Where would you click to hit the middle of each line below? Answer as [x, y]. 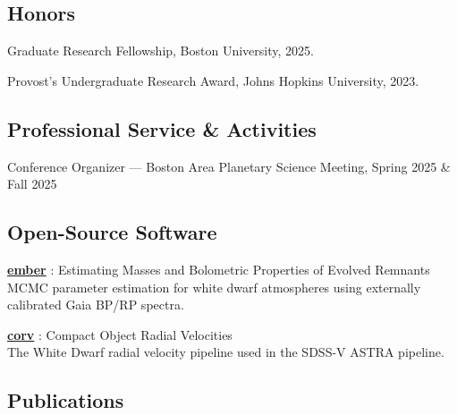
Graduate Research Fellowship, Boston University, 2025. [161, 51]
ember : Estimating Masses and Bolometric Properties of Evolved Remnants [219, 269]
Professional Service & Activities [162, 128]
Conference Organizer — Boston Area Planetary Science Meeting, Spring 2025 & [229, 166]
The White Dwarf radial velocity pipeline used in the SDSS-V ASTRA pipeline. [226, 352]
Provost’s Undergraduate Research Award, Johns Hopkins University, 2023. [213, 80]
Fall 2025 [32, 184]
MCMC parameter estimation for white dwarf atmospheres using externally [214, 287]
